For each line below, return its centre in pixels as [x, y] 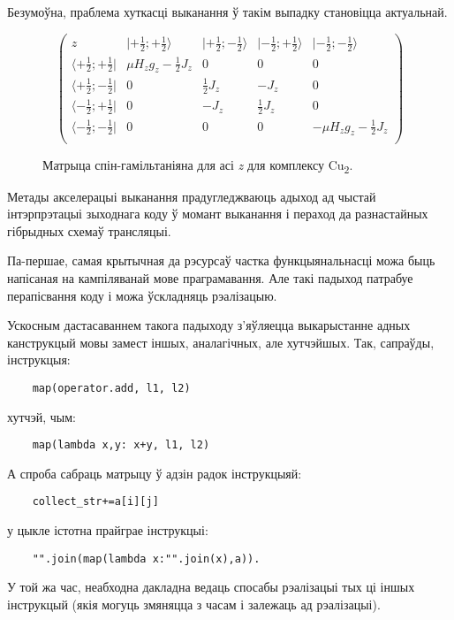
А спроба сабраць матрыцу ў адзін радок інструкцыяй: [155, 473]
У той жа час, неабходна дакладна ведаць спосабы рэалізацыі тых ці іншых [211, 587]
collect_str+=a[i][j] [95, 502]
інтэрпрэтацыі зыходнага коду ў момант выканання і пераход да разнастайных [218, 214]
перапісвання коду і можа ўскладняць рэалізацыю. [142, 295]
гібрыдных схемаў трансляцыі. [89, 230]
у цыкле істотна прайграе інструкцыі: [108, 530]
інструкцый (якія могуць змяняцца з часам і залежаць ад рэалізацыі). [194, 604]
